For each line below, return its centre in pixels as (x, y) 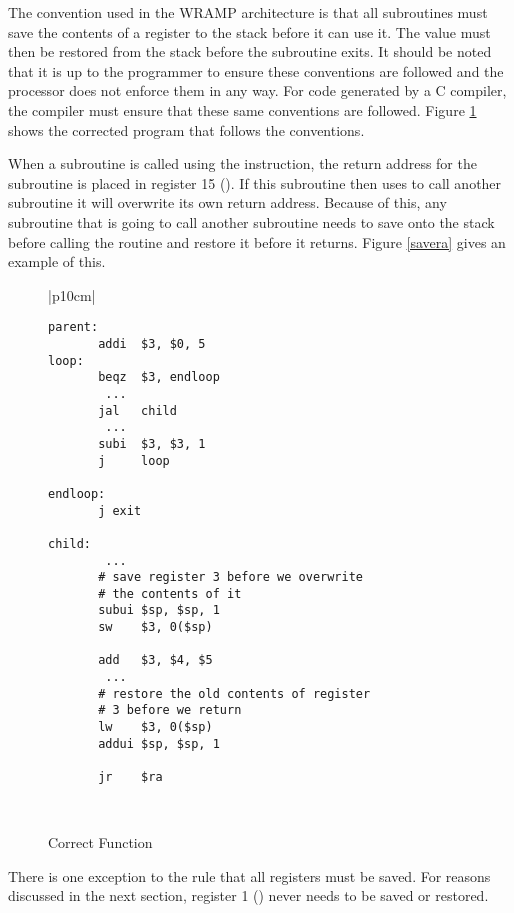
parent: (73, 327)
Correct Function (100, 842)
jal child (137, 410)
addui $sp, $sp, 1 (159, 743)
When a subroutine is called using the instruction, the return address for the (242, 163)
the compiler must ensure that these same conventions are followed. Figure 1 (242, 109)
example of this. (57, 261)
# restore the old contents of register (234, 693)
